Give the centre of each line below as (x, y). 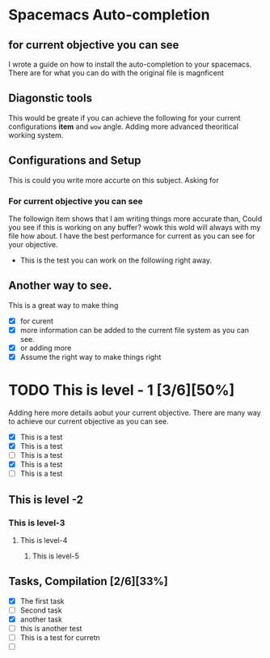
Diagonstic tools (51, 98)
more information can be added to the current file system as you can (134, 330)
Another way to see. (60, 286)
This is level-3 (37, 523)
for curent (37, 321)
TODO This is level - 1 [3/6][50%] (122, 390)
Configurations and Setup (75, 161)
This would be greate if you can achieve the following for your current (124, 117)
